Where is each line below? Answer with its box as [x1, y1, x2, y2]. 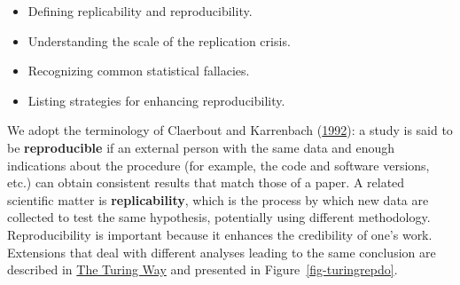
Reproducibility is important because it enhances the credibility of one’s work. [7, 225, 433, 243]
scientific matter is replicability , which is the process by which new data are [7, 190, 429, 209]
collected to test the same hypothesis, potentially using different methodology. [7, 208, 431, 226]
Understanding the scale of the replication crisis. [27, 31, 291, 50]
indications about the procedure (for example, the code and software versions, [7, 155, 430, 174]
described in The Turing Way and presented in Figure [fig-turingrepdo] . [7, 260, 398, 279]
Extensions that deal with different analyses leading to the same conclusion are [7, 242, 436, 261]
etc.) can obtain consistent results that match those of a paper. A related [7, 173, 405, 192]
